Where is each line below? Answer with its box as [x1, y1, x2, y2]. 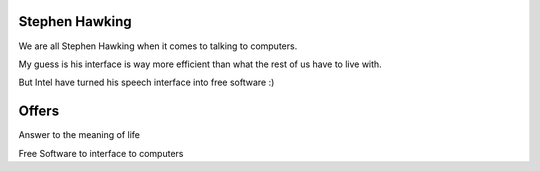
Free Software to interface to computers [18, 147, 184, 159]
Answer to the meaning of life [18, 129, 140, 141]
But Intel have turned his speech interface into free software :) [18, 76, 275, 89]
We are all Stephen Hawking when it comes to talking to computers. [18, 40, 298, 52]
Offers [18, 103, 60, 120]
